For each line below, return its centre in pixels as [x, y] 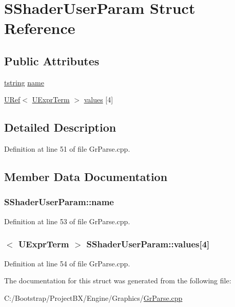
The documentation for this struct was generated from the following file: [118, 281]
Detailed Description [60, 127]
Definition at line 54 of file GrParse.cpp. [67, 263]
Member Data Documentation [86, 177]
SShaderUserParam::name [59, 202]
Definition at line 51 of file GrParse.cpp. [67, 149]
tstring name [24, 82]
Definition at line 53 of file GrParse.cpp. [67, 221]
